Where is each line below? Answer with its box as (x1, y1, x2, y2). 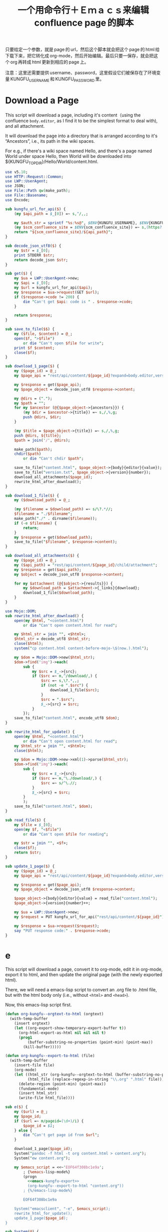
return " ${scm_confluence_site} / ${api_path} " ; (14, 230, 113, 235)
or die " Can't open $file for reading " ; (23, 831, 108, 837)
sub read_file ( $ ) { (5, 817, 46, 822)
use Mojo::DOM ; (5, 609, 37, 614)
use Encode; (5, 197, 30, 203)
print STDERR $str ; (14, 252, 55, 258)
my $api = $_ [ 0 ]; (14, 280, 50, 286)
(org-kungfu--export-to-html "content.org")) (27, 1183, 124, 1189)
